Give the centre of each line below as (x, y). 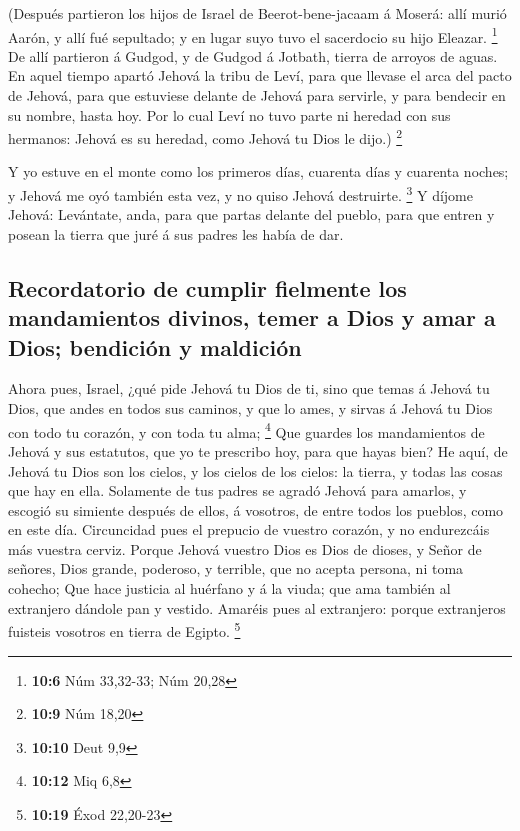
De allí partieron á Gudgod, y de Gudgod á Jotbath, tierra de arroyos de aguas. (253, 55)
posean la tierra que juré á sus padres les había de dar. (176, 233)
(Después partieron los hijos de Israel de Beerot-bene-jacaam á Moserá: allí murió (257, 13)
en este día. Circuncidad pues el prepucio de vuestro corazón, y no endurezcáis (249, 529)
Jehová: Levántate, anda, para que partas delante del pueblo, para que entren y (251, 214)
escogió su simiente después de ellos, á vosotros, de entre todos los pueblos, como (256, 509)
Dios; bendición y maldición (155, 346)
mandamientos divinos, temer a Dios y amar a (252, 317)
